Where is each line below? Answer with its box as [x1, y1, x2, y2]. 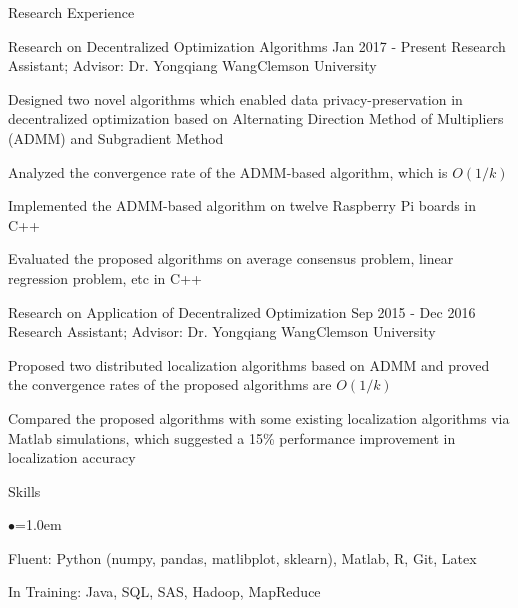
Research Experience [8, 2, 135, 22]
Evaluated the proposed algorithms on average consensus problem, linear [8, 248, 454, 269]
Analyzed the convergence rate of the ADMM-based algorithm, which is [8, 161, 448, 182]
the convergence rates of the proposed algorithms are [8, 374, 332, 395]
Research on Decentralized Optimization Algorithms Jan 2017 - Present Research [8, 35, 506, 56]
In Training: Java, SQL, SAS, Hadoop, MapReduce [8, 581, 321, 602]
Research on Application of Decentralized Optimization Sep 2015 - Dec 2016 [8, 301, 476, 322]
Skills [8, 480, 41, 501]
